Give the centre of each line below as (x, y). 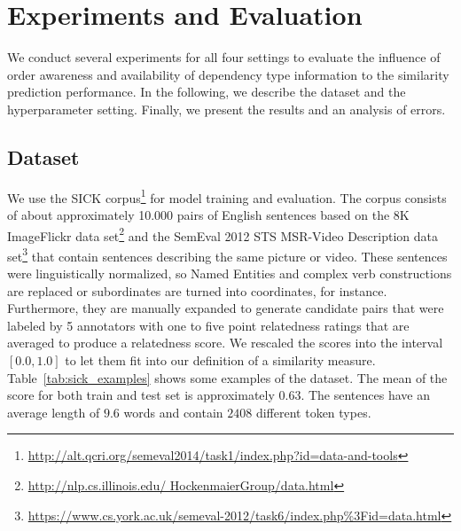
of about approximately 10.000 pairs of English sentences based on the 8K (208, 214)
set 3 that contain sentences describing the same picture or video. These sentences (227, 254)
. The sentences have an (365, 395)
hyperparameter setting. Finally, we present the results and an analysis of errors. (227, 109)
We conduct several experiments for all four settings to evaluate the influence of (224, 57)
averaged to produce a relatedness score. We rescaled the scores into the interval (225, 343)
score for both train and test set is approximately (141, 395)
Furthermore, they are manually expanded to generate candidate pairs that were (226, 308)
